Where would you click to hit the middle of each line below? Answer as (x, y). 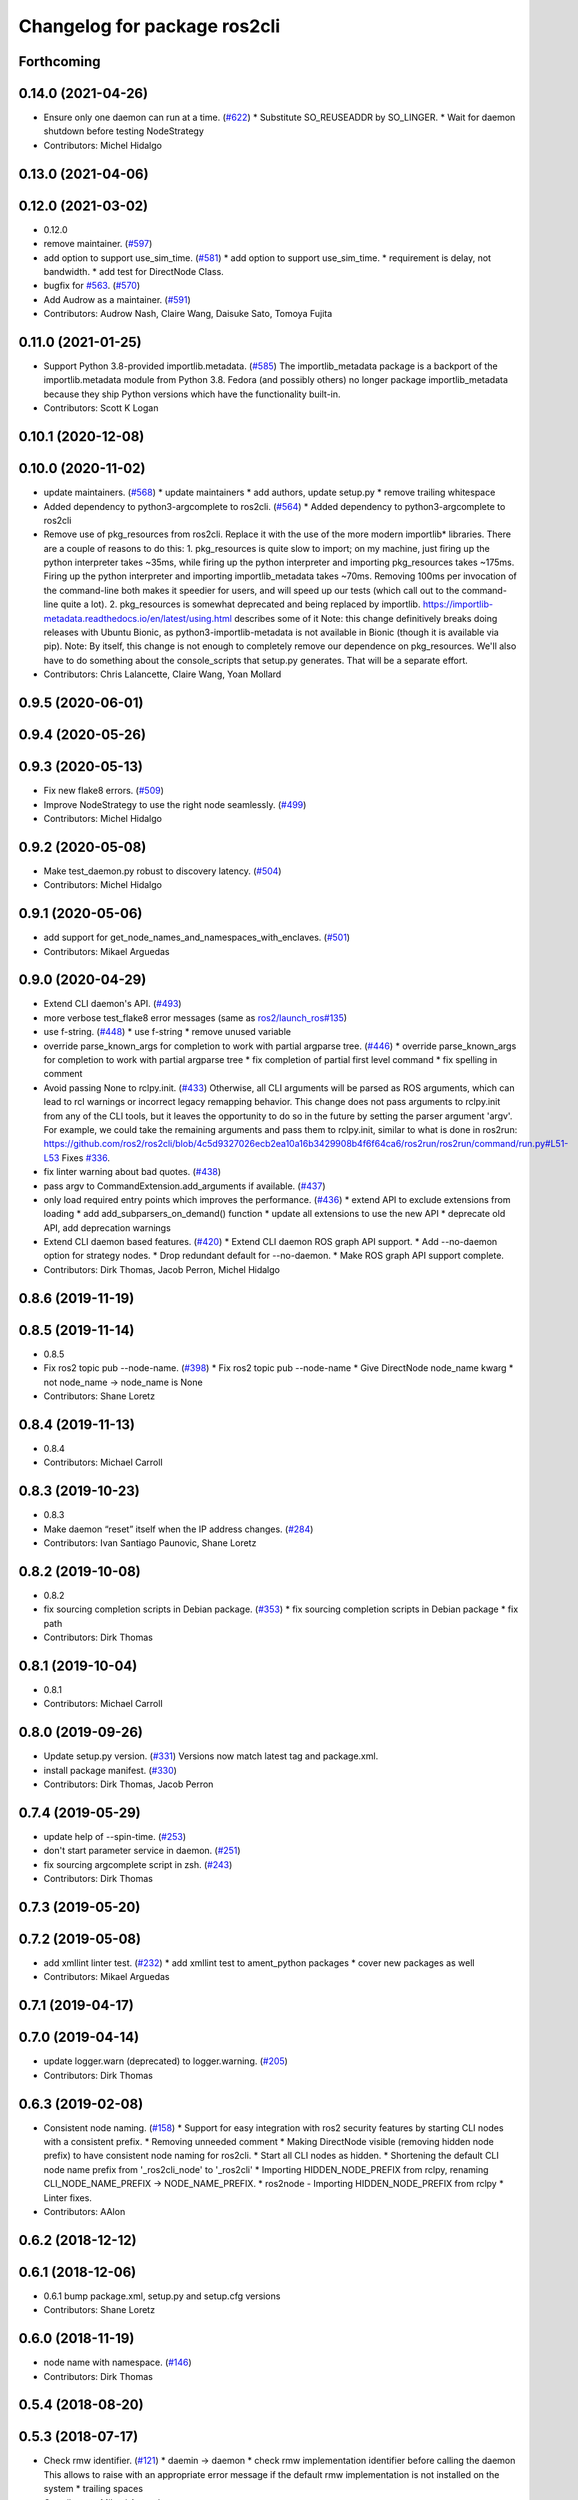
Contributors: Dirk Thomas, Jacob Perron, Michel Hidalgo (161, 1269)
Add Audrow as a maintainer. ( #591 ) (117, 299)
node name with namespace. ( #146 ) (117, 2362)
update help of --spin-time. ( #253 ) (115, 1836)
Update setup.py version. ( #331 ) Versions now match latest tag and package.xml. (211, 1756)
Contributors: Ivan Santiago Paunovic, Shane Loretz (150, 1542)
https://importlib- (458, 604)
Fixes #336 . (85, 1157)
